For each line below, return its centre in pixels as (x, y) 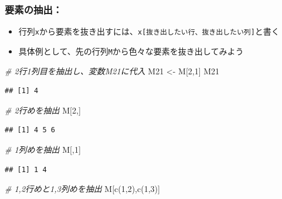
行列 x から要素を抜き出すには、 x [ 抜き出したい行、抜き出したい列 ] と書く (149, 31)
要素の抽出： (34, 9)
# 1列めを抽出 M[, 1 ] (43, 149)
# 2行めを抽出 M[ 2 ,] (43, 110)
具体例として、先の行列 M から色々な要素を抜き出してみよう (131, 51)
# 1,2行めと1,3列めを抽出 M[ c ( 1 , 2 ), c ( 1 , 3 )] (82, 189)
